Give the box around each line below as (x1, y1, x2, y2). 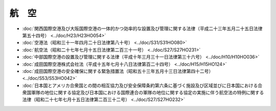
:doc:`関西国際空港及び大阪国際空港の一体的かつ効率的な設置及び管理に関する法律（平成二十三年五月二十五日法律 (22, 25, 263, 32)
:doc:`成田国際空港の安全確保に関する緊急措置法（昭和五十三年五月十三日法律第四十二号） (22, 68, 214, 74)
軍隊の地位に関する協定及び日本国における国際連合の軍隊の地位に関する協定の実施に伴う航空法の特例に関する (31, 90, 264, 96)
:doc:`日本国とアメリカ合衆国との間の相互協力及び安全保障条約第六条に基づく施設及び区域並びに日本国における (22, 82, 258, 89)
